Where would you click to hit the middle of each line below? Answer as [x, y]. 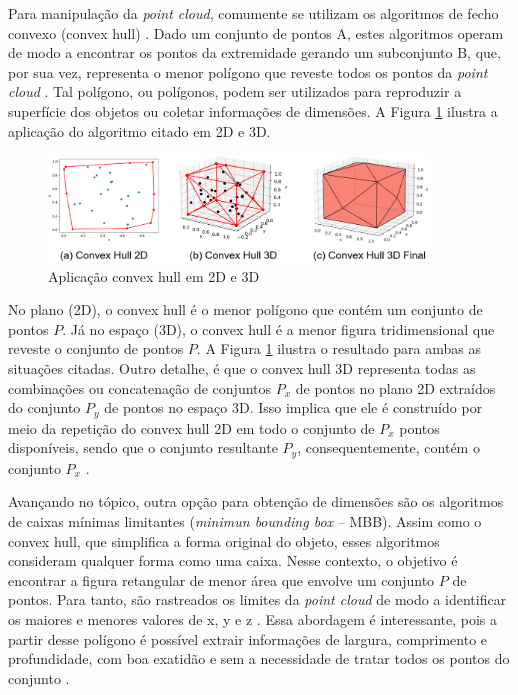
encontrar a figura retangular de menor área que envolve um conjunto [221, 579]
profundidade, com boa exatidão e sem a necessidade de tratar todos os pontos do [259, 658]
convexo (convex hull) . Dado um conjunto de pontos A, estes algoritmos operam [256, 32]
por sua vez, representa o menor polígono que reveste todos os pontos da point [248, 71]
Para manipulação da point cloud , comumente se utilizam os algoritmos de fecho [253, 13]
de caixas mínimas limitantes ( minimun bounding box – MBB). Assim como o [245, 520]
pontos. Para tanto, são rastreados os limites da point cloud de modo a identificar [257, 599]
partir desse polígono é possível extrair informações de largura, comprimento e [248, 638]
